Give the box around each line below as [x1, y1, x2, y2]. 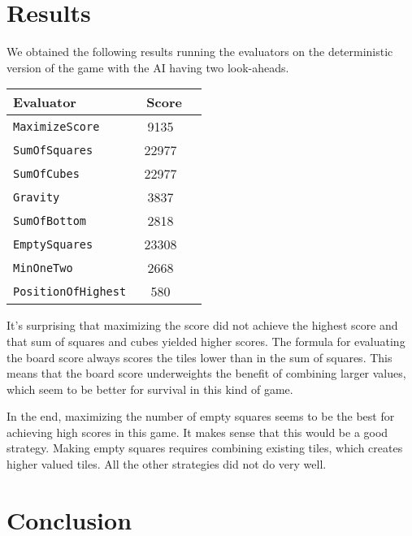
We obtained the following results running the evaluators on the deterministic [7, 43, 393, 60]
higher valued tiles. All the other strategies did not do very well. [7, 456, 327, 473]
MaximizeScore [13, 119, 100, 133]
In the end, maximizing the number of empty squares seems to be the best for [7, 408, 395, 425]
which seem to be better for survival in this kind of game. [7, 380, 293, 397]
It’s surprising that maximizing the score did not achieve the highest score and [7, 317, 398, 334]
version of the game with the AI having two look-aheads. [7, 58, 289, 76]
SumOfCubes [13, 166, 80, 180]
